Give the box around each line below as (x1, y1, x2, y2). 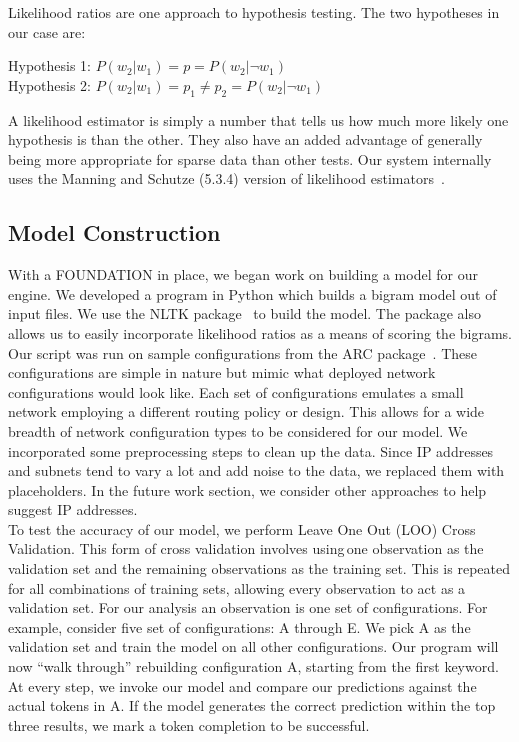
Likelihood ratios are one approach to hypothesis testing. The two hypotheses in (8, 2, 500, 22)
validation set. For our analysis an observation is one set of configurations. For (8, 597, 488, 618)
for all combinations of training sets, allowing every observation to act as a (8, 577, 466, 598)
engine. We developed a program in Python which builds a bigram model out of (8, 283, 497, 304)
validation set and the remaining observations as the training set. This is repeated (8, 558, 510, 579)
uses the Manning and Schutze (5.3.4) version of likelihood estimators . (8, 168, 445, 189)
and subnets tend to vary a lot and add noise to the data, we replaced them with (8, 460, 505, 481)
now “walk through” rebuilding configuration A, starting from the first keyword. (8, 656, 499, 677)
